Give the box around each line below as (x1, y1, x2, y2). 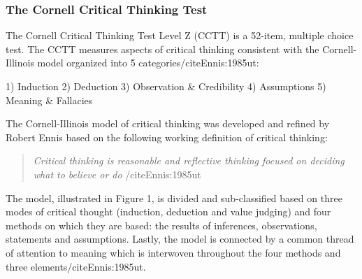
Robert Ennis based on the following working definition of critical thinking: (6, 129, 328, 144)
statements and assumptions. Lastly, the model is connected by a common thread (6, 231, 354, 246)
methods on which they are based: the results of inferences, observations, (6, 217, 317, 232)
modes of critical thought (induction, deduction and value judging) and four (6, 204, 331, 219)
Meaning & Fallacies (6, 92, 93, 107)
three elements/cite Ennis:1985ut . (6, 259, 146, 273)
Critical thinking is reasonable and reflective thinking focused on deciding (33, 153, 345, 168)
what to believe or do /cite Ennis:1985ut (33, 166, 201, 181)
